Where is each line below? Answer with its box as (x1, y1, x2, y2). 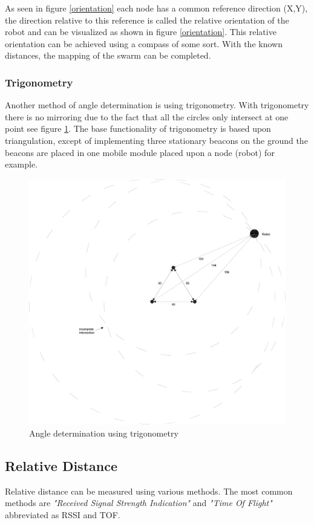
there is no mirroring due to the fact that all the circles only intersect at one (5, 110, 289, 123)
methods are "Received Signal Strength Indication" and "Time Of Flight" (5, 496, 272, 509)
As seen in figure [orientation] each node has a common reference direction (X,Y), (5, 2, 308, 14)
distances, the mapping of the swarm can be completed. (5, 49, 211, 62)
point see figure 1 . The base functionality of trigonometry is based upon (5, 122, 271, 135)
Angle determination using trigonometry (29, 426, 178, 439)
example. (5, 158, 38, 171)
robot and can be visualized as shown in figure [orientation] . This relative (5, 25, 276, 38)
